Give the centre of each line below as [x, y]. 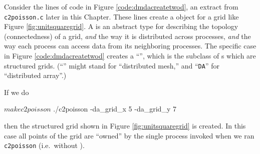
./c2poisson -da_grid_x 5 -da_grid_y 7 [115, 109]
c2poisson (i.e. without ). [44, 145]
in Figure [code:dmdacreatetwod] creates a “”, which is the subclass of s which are [130, 56]
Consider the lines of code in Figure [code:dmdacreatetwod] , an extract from [121, 6]
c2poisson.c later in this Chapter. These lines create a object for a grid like [121, 16]
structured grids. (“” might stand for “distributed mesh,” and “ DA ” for [112, 65]
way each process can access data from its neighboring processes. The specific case [130, 46]
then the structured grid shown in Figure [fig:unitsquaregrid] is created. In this [125, 126]
